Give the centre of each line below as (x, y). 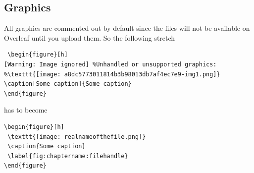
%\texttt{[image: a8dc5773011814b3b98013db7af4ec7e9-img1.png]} (112, 74)
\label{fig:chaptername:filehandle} (68, 156)
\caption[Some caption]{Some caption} (68, 84)
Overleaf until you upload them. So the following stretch (90, 37)
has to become (26, 110)
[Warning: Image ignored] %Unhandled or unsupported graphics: (110, 64)
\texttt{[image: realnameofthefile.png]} (77, 137)
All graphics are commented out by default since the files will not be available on (127, 28)
